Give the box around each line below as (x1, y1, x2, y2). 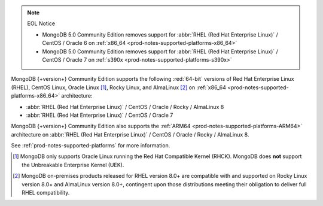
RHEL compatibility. (22, 189, 70, 196)
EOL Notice (27, 20, 56, 27)
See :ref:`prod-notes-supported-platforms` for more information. (11, 142, 170, 149)
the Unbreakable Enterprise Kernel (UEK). (22, 161, 124, 168)
